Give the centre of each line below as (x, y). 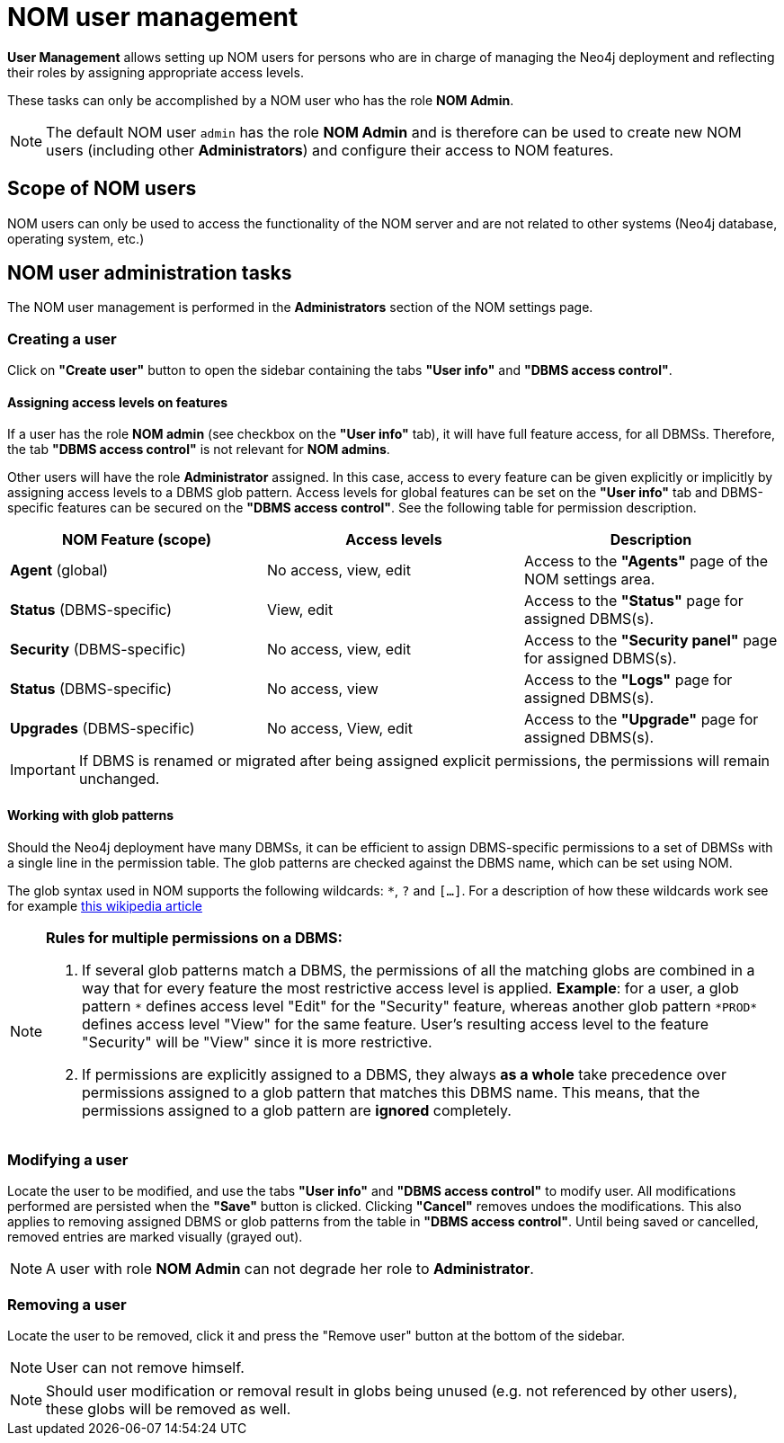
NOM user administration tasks (150, 273)
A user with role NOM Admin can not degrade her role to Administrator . (290, 1269)
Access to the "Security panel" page (650, 641)
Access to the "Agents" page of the (646, 561)
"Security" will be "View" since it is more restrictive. (257, 1042)
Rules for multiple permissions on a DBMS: (194, 937)
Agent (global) (59, 570)
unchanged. (119, 779)
